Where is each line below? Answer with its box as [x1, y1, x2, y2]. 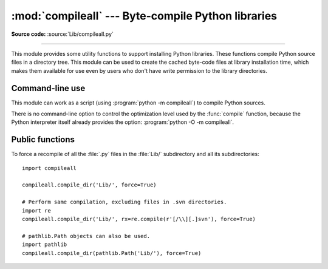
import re [22, 207, 51, 214]
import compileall [22, 165, 77, 171]
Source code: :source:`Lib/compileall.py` [11, 30, 114, 38]
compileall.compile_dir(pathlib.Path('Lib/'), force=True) [22, 250, 202, 256]
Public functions [11, 134, 75, 145]
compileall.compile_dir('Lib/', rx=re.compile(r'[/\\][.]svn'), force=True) [22, 216, 256, 223]
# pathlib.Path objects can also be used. [22, 233, 151, 239]
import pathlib [22, 241, 67, 248]
